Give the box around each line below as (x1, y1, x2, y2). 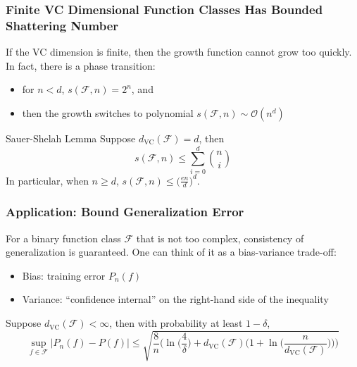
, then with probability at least (109, 316, 243, 330)
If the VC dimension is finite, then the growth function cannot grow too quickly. (6, 44, 352, 59)
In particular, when (6, 173, 89, 187)
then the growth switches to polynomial (22, 105, 194, 120)
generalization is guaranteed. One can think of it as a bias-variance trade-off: (6, 244, 337, 259)
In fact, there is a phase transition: (6, 58, 156, 73)
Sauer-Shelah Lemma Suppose (6, 130, 136, 145)
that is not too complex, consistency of (136, 230, 304, 245)
